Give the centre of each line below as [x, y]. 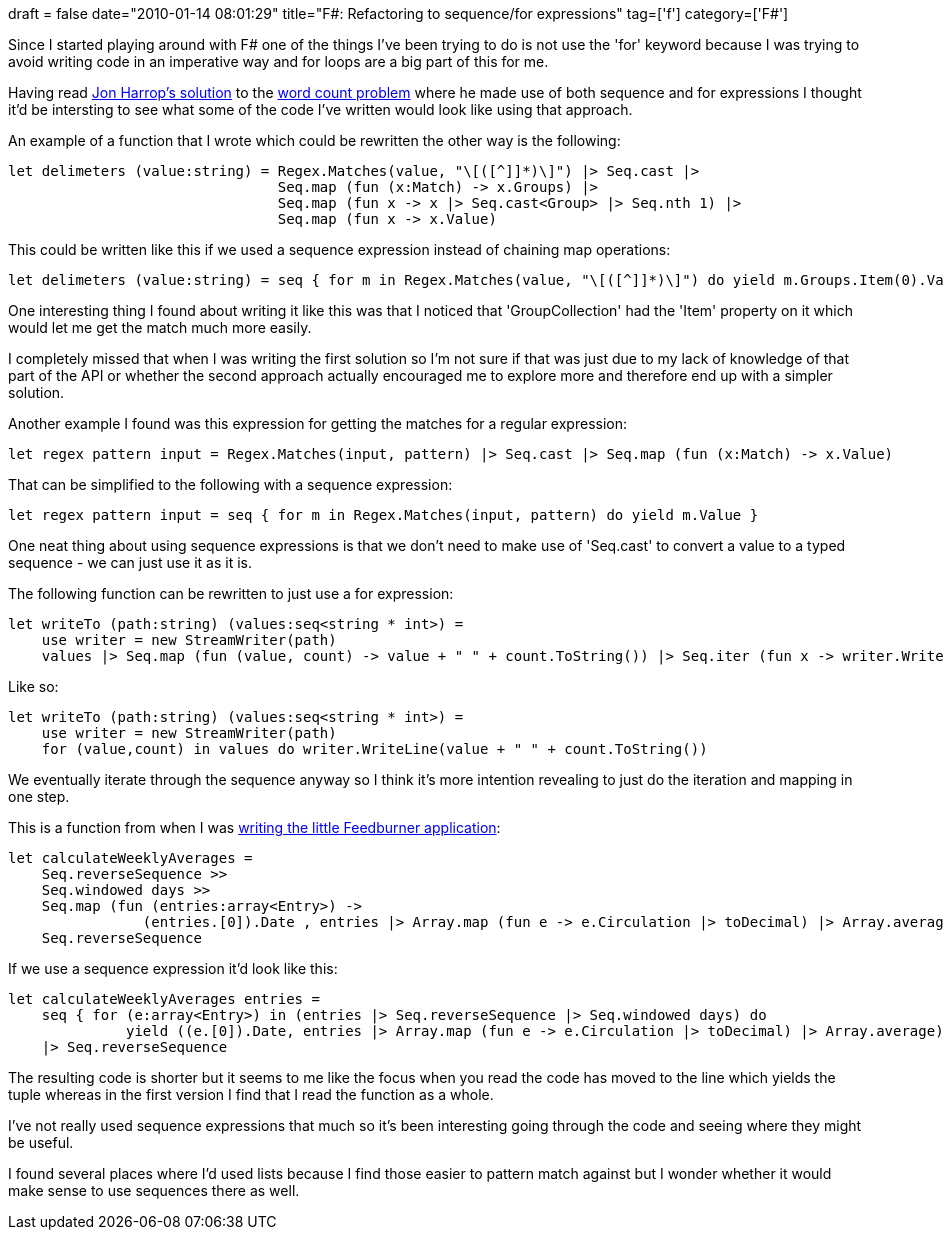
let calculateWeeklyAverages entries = [164, 999]
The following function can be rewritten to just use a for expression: [231, 593]
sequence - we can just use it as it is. [130, 562]
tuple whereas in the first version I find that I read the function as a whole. [251, 1094]
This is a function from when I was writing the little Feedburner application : [254, 827]
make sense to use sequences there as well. [154, 1190]
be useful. [41, 1142]
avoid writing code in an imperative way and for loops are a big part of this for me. [278, 61]
